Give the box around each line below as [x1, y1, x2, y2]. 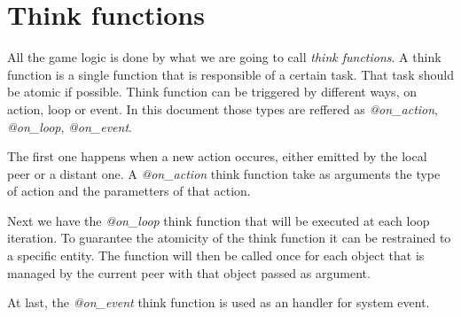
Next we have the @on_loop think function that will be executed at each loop [7, 211, 430, 229]
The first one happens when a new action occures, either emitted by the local [7, 147, 427, 166]
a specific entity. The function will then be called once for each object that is [7, 246, 425, 265]
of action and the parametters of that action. [7, 182, 251, 200]
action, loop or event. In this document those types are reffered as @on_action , [7, 99, 439, 118]
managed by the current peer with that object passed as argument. [7, 263, 371, 282]
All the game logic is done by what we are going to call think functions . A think [7, 48, 441, 66]
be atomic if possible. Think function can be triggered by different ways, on [7, 82, 417, 101]
